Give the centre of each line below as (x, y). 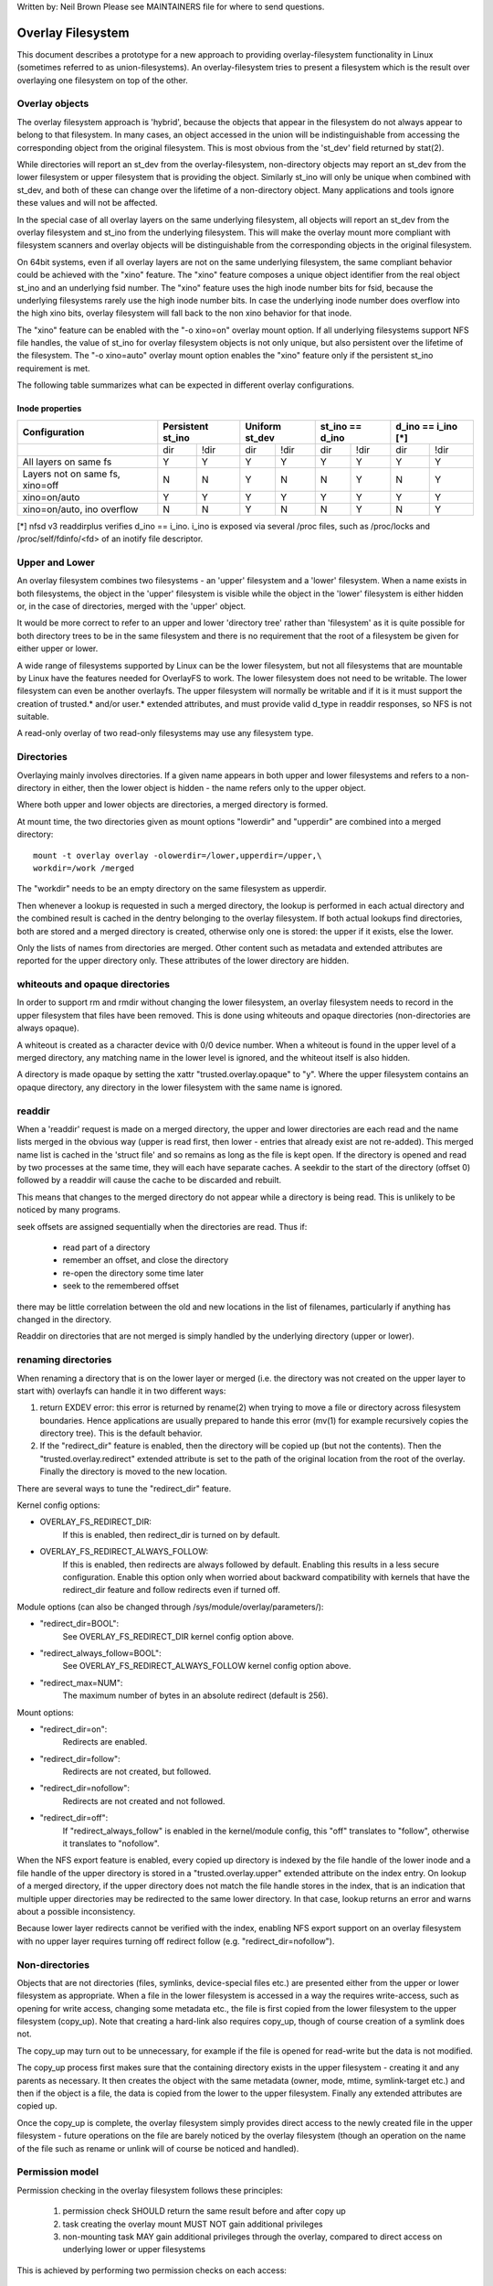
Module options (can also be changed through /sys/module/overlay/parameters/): (170, 1607)
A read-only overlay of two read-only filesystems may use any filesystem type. (165, 733)
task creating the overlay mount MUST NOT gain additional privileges (193, 2224)
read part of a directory (106, 1247)
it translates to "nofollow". (111, 1843)
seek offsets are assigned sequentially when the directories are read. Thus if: (162, 1226)
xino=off (41, 485)
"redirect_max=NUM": (81, 1682)
